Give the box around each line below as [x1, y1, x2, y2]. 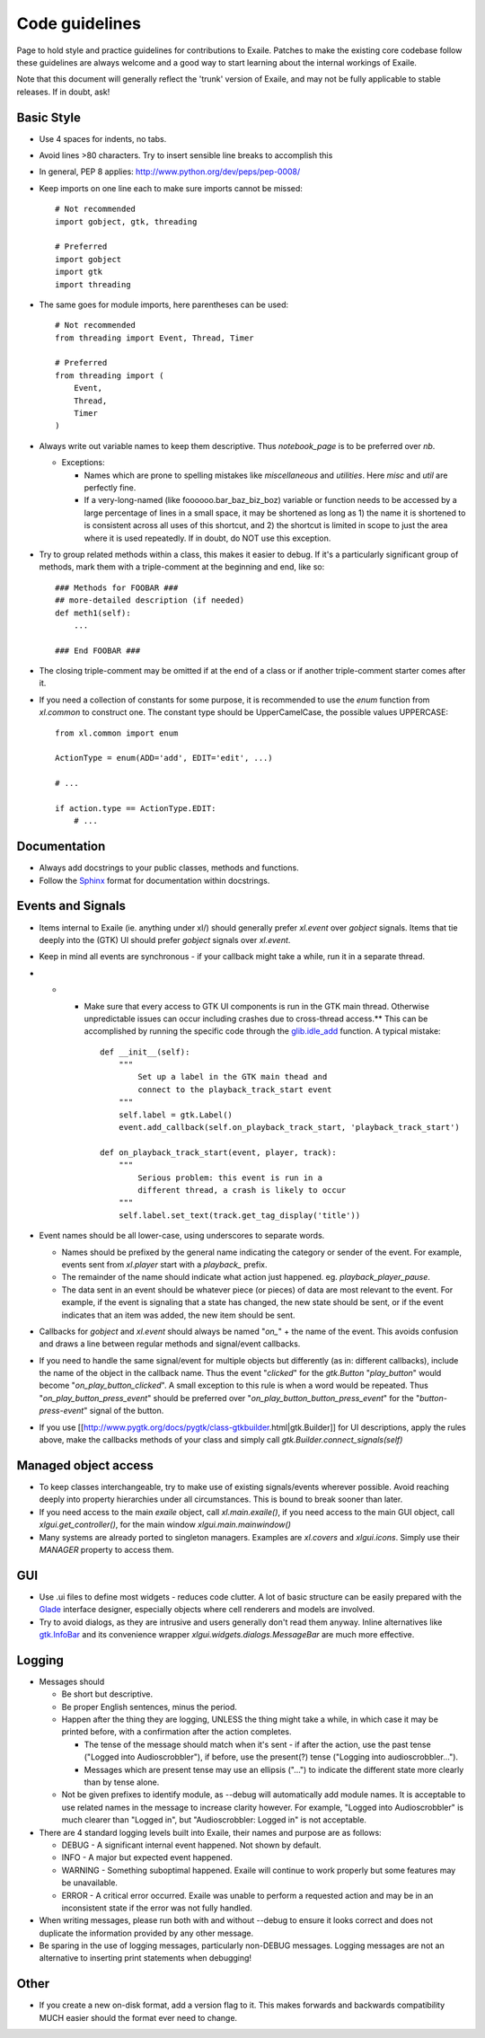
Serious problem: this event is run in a [137, 1172, 323, 1183]
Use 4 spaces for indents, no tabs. [39, 133, 167, 144]
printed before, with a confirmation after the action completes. [61, 1726, 292, 1737]
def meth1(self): [55, 607, 131, 618]
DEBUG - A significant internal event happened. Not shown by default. [61, 1839, 322, 1850]
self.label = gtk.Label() [118, 1109, 234, 1120]
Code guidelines [16, 13, 141, 33]
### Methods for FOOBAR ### [55, 582, 179, 593]
